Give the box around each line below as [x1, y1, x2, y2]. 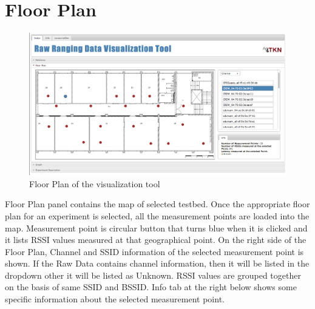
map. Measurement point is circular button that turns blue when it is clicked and [5, 221, 308, 234]
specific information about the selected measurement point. [5, 293, 225, 305]
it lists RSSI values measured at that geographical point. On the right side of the [5, 233, 307, 246]
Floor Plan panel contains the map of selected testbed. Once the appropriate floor [5, 198, 310, 210]
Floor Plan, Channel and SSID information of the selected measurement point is [5, 245, 304, 257]
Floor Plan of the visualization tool [29, 177, 160, 190]
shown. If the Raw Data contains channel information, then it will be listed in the [5, 257, 310, 270]
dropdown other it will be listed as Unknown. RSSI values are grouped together [5, 268, 301, 281]
